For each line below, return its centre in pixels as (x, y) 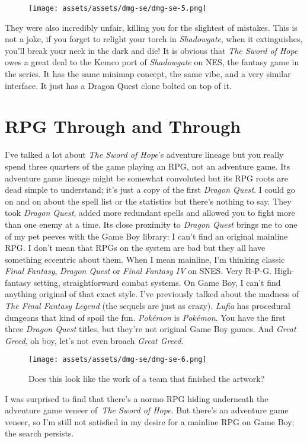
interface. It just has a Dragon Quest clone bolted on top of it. (118, 85)
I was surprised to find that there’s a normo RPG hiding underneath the (137, 398)
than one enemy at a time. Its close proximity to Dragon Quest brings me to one (151, 224)
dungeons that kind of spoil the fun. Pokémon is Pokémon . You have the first (145, 317)
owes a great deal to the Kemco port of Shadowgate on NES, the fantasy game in (152, 62)
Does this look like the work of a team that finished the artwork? (147, 379)
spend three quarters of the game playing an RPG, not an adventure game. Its (148, 166)
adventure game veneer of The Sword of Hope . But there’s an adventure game (147, 410)
